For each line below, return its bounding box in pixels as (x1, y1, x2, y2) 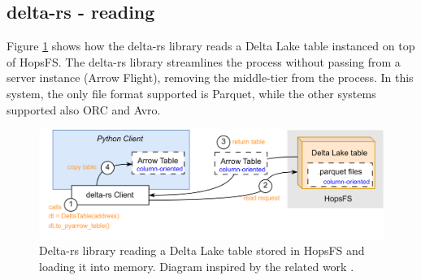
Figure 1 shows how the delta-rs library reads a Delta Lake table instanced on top (7, 37, 415, 54)
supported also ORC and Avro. (7, 101, 161, 118)
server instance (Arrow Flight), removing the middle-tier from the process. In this (7, 69, 414, 86)
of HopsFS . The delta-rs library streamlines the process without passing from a (7, 53, 401, 70)
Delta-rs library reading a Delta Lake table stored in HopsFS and (39, 242, 365, 259)
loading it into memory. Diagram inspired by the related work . (39, 257, 354, 274)
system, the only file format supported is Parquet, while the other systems (7, 84, 376, 101)
